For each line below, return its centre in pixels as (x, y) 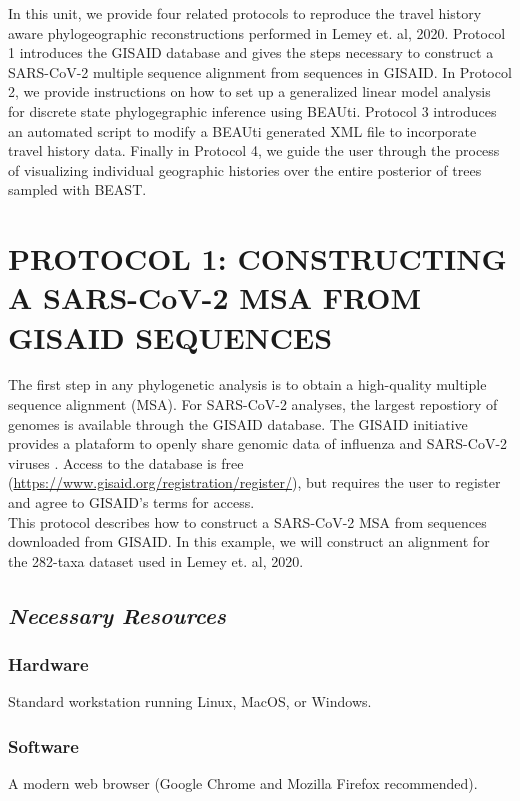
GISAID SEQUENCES (170, 336)
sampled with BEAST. (77, 189)
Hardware (48, 664)
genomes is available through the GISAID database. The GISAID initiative (238, 423)
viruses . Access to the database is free (126, 462)
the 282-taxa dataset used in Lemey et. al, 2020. (156, 560)
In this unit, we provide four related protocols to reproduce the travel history (245, 13)
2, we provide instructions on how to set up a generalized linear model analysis (249, 91)
